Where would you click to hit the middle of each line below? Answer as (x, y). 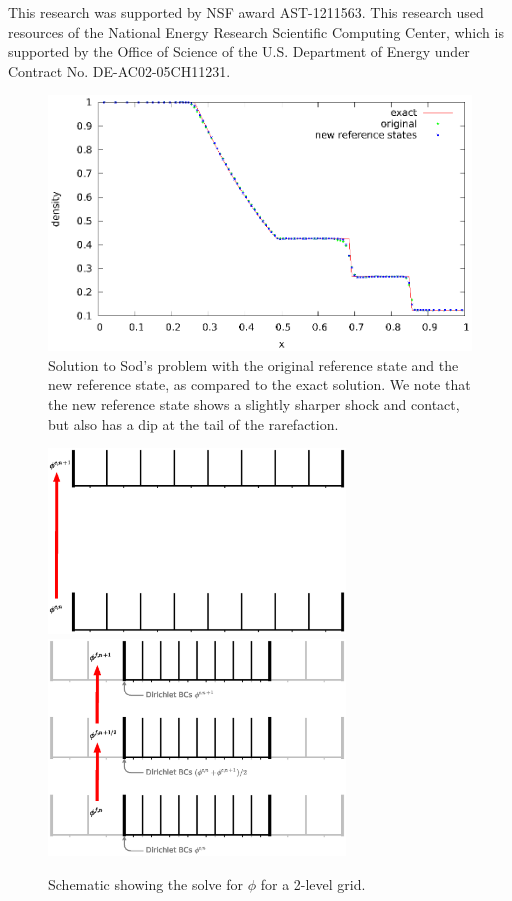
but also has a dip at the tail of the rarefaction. (193, 423)
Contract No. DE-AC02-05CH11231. (119, 70)
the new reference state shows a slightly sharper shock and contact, (254, 404)
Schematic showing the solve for (146, 884)
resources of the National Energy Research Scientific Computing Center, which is (256, 31)
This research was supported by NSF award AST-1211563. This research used (246, 12)
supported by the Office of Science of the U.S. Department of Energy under (239, 51)
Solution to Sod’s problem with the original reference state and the (253, 364)
